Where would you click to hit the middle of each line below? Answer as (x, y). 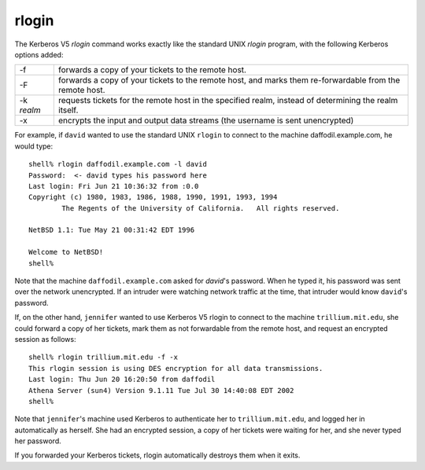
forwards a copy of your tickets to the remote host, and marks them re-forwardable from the (229, 80)
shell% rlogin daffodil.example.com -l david (118, 164)
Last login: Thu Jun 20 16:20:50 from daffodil (122, 380)
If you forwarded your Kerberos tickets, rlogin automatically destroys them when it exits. (157, 455)
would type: (34, 146)
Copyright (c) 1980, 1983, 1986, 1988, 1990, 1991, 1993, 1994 (153, 197)
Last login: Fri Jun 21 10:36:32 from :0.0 (114, 186)
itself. (68, 110)
